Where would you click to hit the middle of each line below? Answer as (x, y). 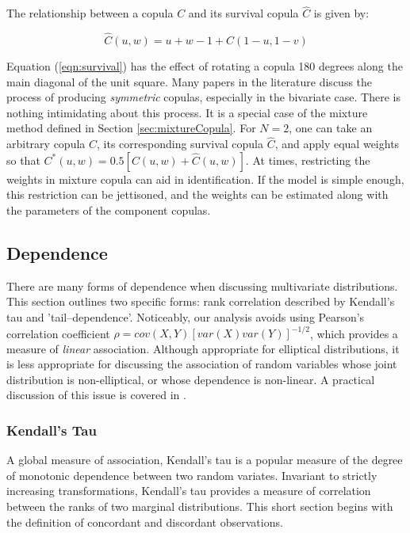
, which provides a (354, 333)
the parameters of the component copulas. (109, 210)
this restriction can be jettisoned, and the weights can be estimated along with (197, 194)
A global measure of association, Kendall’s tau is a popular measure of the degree (205, 460)
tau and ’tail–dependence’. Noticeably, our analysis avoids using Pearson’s (186, 316)
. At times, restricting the (308, 160)
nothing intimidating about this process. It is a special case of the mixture (187, 112)
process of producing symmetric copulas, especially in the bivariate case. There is (203, 97)
